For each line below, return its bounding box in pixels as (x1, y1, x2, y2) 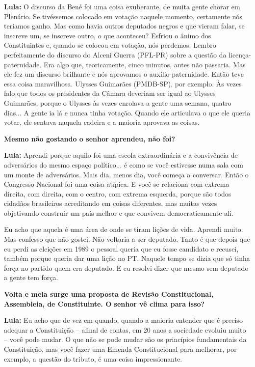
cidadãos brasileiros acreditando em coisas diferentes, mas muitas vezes (4, 198, 217, 208)
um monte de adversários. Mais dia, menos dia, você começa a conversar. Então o (4, 169, 249, 179)
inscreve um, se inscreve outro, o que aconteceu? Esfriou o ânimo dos (4, 30, 211, 40)
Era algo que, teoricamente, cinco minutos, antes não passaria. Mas (43, 59, 246, 69)
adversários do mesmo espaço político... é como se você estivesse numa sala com (4, 159, 243, 169)
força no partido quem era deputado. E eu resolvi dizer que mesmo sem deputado (4, 262, 249, 273)
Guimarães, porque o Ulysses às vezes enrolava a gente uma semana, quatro (4, 97, 231, 108)
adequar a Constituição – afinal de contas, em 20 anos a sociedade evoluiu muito (4, 324, 246, 335)
